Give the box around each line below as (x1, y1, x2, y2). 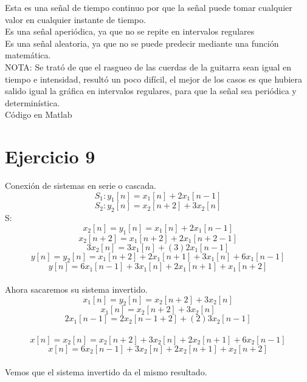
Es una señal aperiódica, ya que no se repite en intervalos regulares (5, 25, 255, 38)
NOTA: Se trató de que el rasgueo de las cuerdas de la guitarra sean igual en (5, 60, 292, 73)
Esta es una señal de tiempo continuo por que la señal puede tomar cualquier (5, 1, 292, 13)
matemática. (5, 49, 51, 61)
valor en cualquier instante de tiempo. (5, 13, 146, 26)
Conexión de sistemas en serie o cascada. (5, 179, 156, 192)
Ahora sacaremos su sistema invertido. (5, 283, 148, 296)
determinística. (5, 96, 60, 109)
